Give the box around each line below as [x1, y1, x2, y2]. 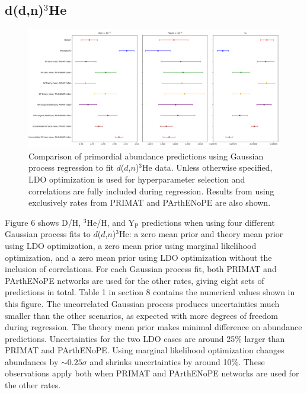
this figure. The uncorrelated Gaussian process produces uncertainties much [5, 297, 280, 309]
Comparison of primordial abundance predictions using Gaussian [28, 149, 264, 162]
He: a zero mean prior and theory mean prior [119, 228, 283, 240]
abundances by [5, 355, 59, 368]
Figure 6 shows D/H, [5, 216, 81, 228]
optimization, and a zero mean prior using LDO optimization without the [5, 251, 272, 263]
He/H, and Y [87, 216, 135, 228]
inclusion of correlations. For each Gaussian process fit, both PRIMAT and [5, 263, 277, 275]
